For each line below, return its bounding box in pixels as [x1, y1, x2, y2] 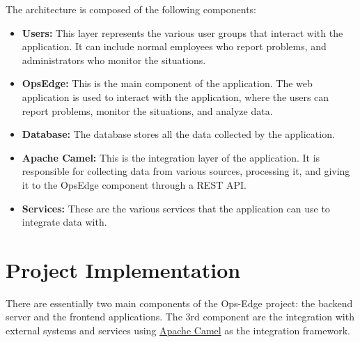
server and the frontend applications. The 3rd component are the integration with [6, 309, 354, 324]
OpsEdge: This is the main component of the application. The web [22, 76, 313, 91]
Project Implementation [6, 255, 241, 283]
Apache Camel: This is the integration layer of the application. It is [22, 150, 320, 164]
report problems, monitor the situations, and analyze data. [22, 103, 273, 118]
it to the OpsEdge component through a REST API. [22, 177, 246, 192]
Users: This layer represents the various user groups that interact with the [22, 25, 343, 40]
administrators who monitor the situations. [22, 52, 206, 67]
